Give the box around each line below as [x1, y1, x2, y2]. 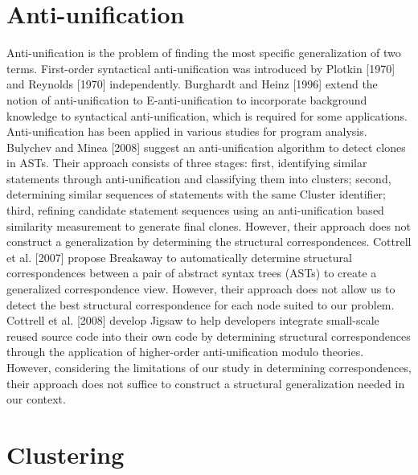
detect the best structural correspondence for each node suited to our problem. [6, 296, 395, 313]
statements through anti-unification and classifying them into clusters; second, [6, 170, 391, 186]
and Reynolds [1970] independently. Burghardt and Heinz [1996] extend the [6, 76, 378, 92]
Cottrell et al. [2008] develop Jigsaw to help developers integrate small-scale [6, 312, 379, 329]
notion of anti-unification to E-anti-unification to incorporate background [6, 91, 367, 108]
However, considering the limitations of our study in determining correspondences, [6, 359, 412, 375]
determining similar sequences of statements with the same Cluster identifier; [6, 186, 386, 203]
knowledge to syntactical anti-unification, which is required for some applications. [6, 107, 408, 124]
